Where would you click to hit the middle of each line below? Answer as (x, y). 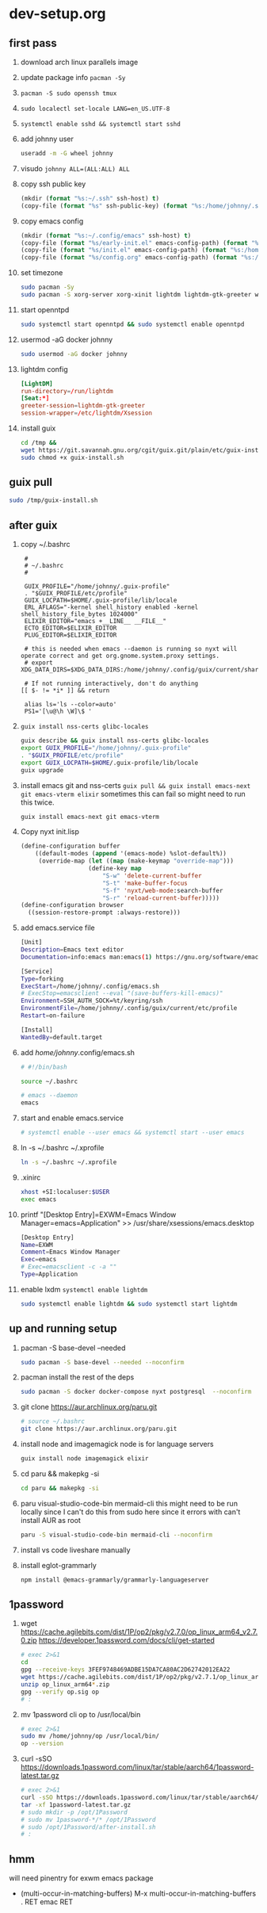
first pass (33, 43)
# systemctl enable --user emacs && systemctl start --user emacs (132, 1133)
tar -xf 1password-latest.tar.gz (76, 1804)
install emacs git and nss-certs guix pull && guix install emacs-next (135, 785)
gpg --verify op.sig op (60, 1692)
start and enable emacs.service (72, 1118)
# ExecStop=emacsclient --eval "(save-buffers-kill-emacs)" (122, 993)
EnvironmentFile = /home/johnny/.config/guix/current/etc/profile (129, 1008)
